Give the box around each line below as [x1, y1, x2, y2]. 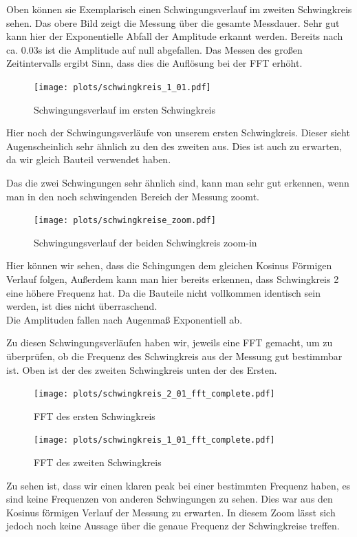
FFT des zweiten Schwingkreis [34, 455, 162, 470]
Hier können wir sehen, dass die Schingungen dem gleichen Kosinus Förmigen [6, 258, 332, 273]
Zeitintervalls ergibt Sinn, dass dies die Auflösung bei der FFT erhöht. [6, 56, 303, 70]
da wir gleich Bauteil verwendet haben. [6, 152, 171, 167]
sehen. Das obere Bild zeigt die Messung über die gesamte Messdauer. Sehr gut [6, 15, 340, 30]
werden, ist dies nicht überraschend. [6, 299, 158, 313]
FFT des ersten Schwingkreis [34, 408, 155, 423]
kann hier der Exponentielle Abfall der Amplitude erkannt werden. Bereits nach [6, 29, 343, 43]
